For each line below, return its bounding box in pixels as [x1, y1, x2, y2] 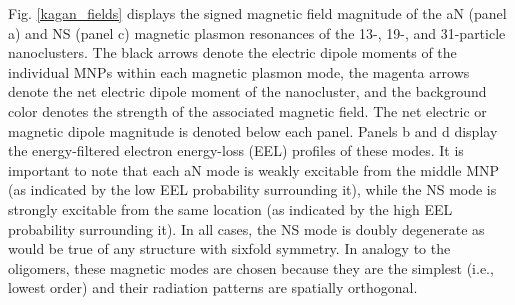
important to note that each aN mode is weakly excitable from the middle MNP [8, 159, 500, 180]
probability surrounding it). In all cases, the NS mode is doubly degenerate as [8, 218, 485, 239]
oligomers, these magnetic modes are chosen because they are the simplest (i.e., [8, 257, 494, 278]
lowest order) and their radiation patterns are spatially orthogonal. [8, 277, 418, 298]
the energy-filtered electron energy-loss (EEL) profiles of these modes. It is [8, 140, 464, 161]
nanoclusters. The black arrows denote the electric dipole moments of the [8, 42, 457, 63]
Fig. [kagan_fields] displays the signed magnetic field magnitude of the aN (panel [8, 3, 507, 23]
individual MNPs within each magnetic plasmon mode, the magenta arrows [8, 61, 470, 82]
